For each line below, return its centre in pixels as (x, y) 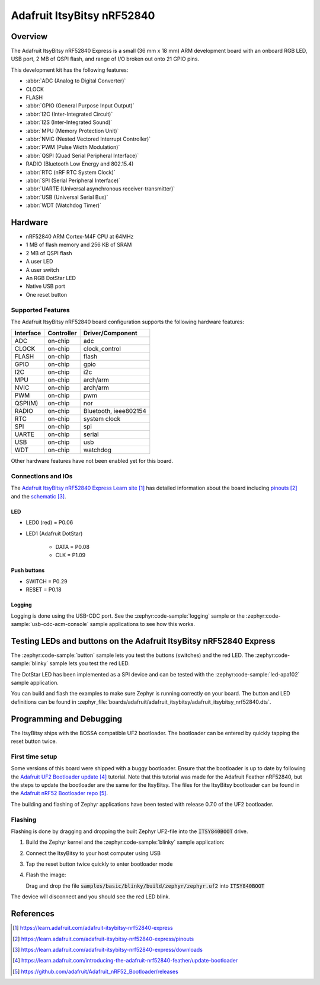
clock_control (102, 349)
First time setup (34, 757)
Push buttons (28, 570)
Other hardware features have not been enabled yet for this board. (92, 461)
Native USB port (45, 286)
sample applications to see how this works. (143, 624)
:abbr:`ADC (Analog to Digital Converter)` (76, 81)
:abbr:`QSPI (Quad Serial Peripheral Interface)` (82, 155)
